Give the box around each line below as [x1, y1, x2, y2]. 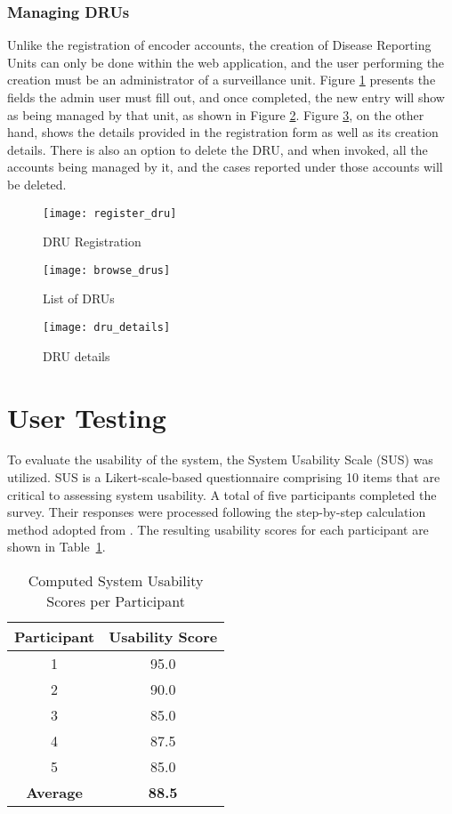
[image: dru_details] [43, 321, 171, 334]
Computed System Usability [28, 570, 204, 591]
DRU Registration [43, 232, 141, 251]
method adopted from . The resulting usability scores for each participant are [7, 520, 429, 538]
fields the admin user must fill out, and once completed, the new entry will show [7, 88, 445, 106]
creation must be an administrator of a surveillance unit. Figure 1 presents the [7, 70, 436, 89]
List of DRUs [43, 289, 115, 308]
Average [26, 782, 83, 802]
